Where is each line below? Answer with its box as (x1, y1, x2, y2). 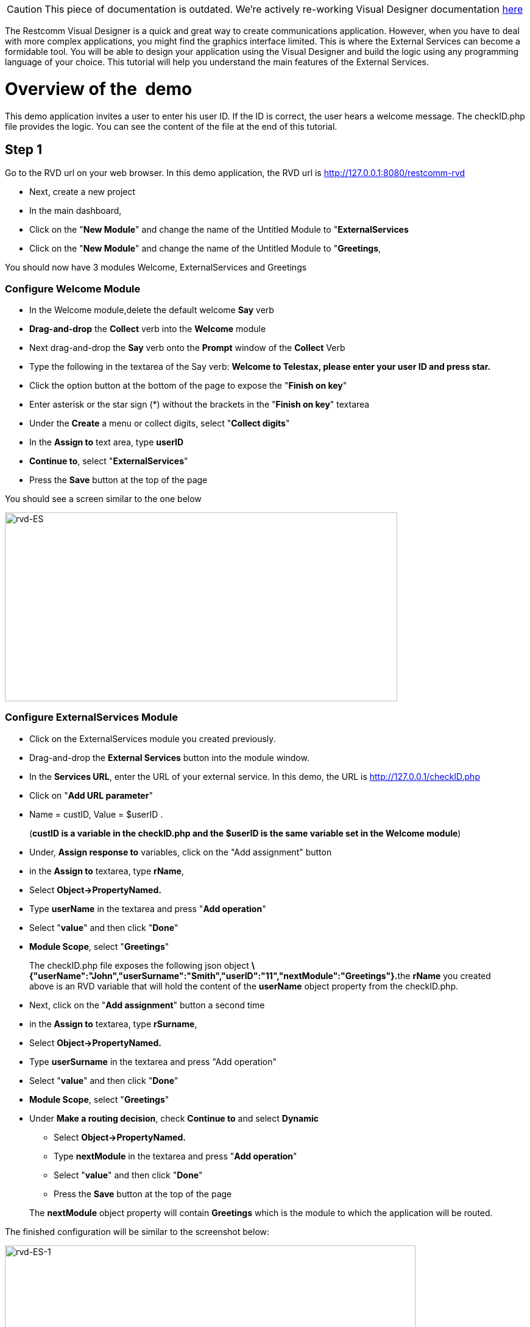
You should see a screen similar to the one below (5, 494, 202, 504)
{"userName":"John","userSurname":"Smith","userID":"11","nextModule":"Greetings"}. (29, 970, 398, 981)
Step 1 (5, 141, 43, 157)
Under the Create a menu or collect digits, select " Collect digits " (29, 418, 290, 429)
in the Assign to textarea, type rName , (29, 865, 184, 876)
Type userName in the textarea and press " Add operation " (29, 903, 266, 914)
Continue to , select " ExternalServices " (29, 456, 188, 467)
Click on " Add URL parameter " (29, 790, 153, 801)
